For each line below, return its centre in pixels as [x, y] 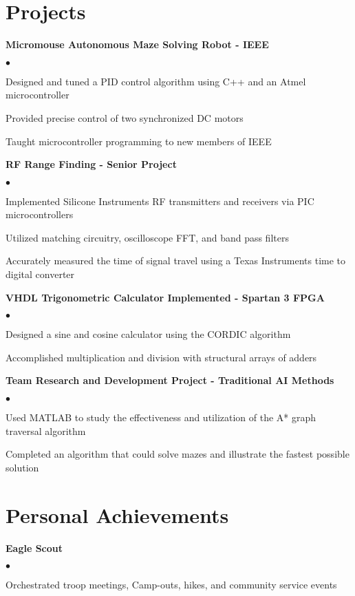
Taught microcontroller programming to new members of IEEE [139, 141]
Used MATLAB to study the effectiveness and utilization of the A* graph [161, 417]
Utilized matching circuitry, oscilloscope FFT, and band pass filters [147, 237]
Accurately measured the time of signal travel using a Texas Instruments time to [176, 260]
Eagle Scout [34, 547]
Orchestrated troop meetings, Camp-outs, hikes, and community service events [171, 585]
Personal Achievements [117, 514]
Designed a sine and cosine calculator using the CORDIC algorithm [148, 334]
